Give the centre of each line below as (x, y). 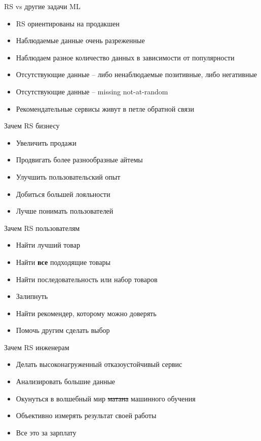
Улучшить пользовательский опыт (68, 176)
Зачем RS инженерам (37, 347)
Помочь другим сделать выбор (63, 330)
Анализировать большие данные (66, 381)
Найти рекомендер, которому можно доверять (86, 313)
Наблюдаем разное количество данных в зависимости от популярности (125, 57)
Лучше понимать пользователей (65, 211)
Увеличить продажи (46, 142)
